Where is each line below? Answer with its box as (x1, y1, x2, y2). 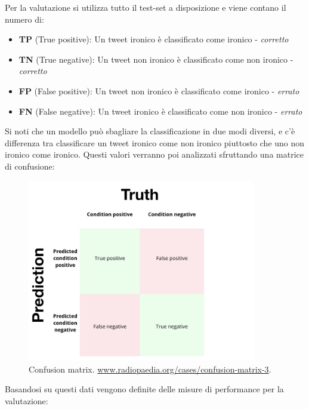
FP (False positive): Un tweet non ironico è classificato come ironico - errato (18, 84, 299, 97)
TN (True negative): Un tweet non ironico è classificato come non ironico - (18, 53, 293, 65)
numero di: (5, 13, 44, 25)
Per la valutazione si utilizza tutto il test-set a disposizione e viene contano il (5, 1, 286, 13)
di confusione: (5, 159, 55, 172)
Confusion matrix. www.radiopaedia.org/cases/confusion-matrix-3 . (29, 362, 271, 375)
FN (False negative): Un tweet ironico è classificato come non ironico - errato (18, 104, 302, 117)
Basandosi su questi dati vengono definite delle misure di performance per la (5, 383, 284, 395)
